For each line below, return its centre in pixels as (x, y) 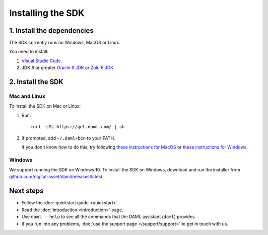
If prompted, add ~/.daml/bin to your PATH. (68, 138)
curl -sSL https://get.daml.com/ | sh (78, 127)
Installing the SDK (47, 13)
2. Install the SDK (36, 82)
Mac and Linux (27, 96)
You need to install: (29, 52)
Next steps (26, 191)
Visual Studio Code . (42, 61)
